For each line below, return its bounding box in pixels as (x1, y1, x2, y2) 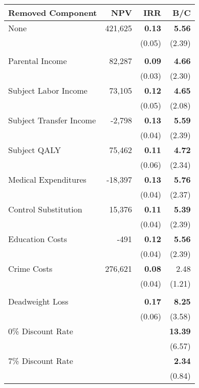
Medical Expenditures (8, 174, 86, 185)
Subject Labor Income (8, 84, 87, 96)
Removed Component (8, 7, 97, 18)
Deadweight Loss (8, 295, 69, 307)
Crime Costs (8, 263, 53, 274)
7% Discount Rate (8, 355, 73, 367)
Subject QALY (8, 144, 61, 156)
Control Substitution (8, 203, 82, 215)
